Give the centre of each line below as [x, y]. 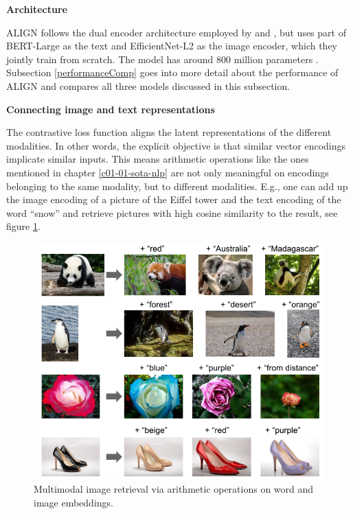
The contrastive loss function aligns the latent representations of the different [169, 132]
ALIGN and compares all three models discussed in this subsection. [148, 85]
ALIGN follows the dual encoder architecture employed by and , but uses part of [176, 32]
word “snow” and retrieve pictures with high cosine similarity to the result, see [172, 212]
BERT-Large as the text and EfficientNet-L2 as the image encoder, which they [172, 46]
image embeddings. [73, 502]
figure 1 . [23, 226]
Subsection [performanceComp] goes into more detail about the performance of [172, 72]
